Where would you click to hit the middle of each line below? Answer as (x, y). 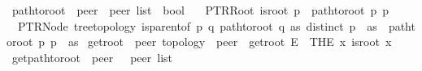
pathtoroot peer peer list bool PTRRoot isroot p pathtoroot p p (200, 10)
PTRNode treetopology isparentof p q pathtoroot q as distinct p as (197, 25)
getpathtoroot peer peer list (92, 57)
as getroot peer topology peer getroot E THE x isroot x (230, 42)
